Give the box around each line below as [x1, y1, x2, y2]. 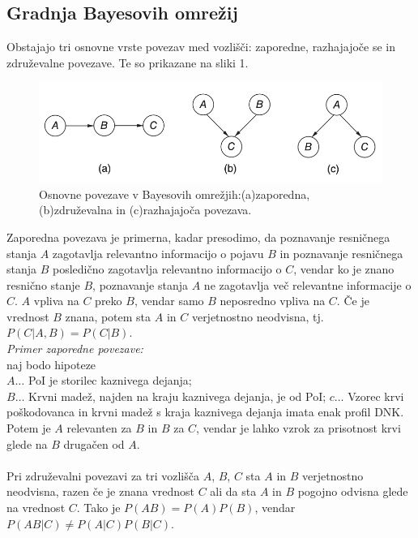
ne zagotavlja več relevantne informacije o [203, 276, 412, 293]
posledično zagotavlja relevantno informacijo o [53, 260, 282, 278]
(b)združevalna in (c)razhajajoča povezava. [39, 201, 252, 218]
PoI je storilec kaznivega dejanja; [28, 372, 192, 389]
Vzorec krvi [348, 387, 404, 404]
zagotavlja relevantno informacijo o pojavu [52, 244, 264, 261]
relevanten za [66, 420, 132, 437]
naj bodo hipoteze [6, 355, 96, 372]
